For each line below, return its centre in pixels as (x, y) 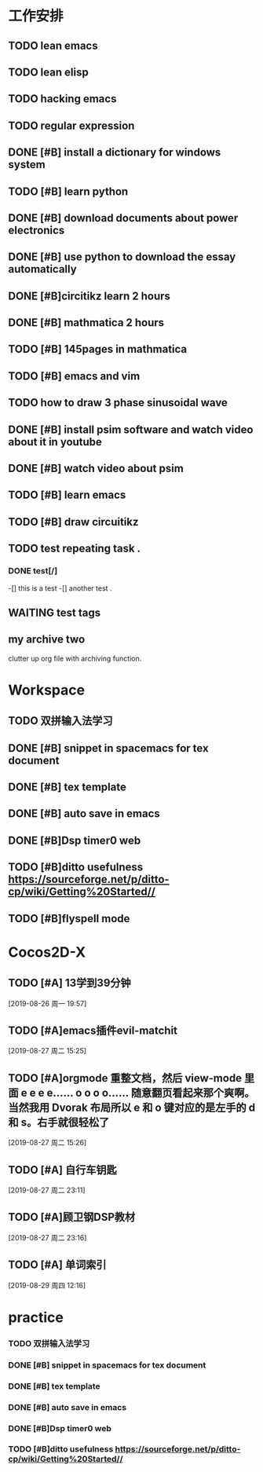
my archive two (47, 640)
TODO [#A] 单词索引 (57, 1265)
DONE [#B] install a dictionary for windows (115, 153)
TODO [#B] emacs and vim (74, 376)
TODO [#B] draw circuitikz (73, 522)
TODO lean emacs (53, 45)
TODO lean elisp (48, 72)
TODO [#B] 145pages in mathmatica (98, 349)
